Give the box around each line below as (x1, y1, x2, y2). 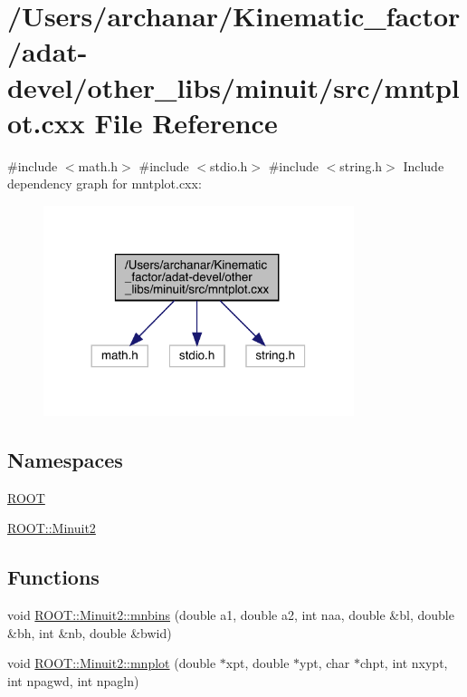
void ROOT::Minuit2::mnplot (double (7, 653, 216, 673)
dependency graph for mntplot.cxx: (7, 174, 202, 193)
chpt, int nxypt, (360, 653, 448, 673)
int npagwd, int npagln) (7, 671, 139, 690)
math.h (78, 156, 119, 175)
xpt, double (225, 653, 290, 673)
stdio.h (210, 156, 248, 175)
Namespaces (7, 445, 123, 473)
